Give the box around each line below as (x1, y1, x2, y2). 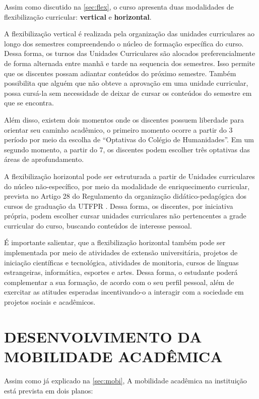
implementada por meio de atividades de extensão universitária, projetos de (4, 247, 238, 258)
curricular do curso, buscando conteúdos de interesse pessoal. (4, 220, 192, 231)
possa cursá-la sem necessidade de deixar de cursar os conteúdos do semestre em (4, 87, 252, 98)
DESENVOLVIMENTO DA (4, 326, 202, 347)
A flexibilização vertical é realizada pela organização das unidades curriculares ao (4, 28, 255, 39)
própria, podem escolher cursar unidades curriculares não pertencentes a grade (4, 210, 246, 221)
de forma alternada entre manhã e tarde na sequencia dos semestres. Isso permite (4, 58, 255, 68)
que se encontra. (4, 97, 54, 108)
